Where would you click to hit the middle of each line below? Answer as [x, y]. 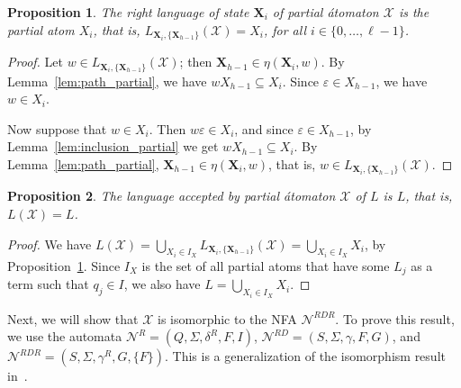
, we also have [162, 284]
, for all [285, 29]
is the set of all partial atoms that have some [266, 265]
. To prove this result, [395, 318]
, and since [264, 128]
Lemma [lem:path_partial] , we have [107, 81]
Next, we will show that [73, 318]
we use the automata [65, 336]
